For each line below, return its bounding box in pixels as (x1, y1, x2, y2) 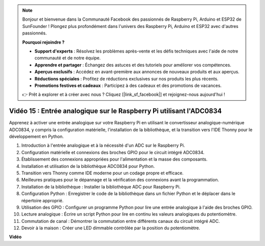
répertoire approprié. (21, 197, 64, 203)
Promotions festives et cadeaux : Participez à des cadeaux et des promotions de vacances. (34, 82, 222, 88)
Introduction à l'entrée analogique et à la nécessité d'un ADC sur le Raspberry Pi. (21, 142, 185, 148)
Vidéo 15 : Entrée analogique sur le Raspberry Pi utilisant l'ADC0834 (9, 107, 222, 115)
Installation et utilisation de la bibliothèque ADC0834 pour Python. (21, 163, 155, 169)
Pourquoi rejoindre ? (22, 39, 65, 45)
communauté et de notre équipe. (34, 55, 101, 61)
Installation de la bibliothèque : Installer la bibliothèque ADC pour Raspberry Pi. (21, 184, 181, 190)
